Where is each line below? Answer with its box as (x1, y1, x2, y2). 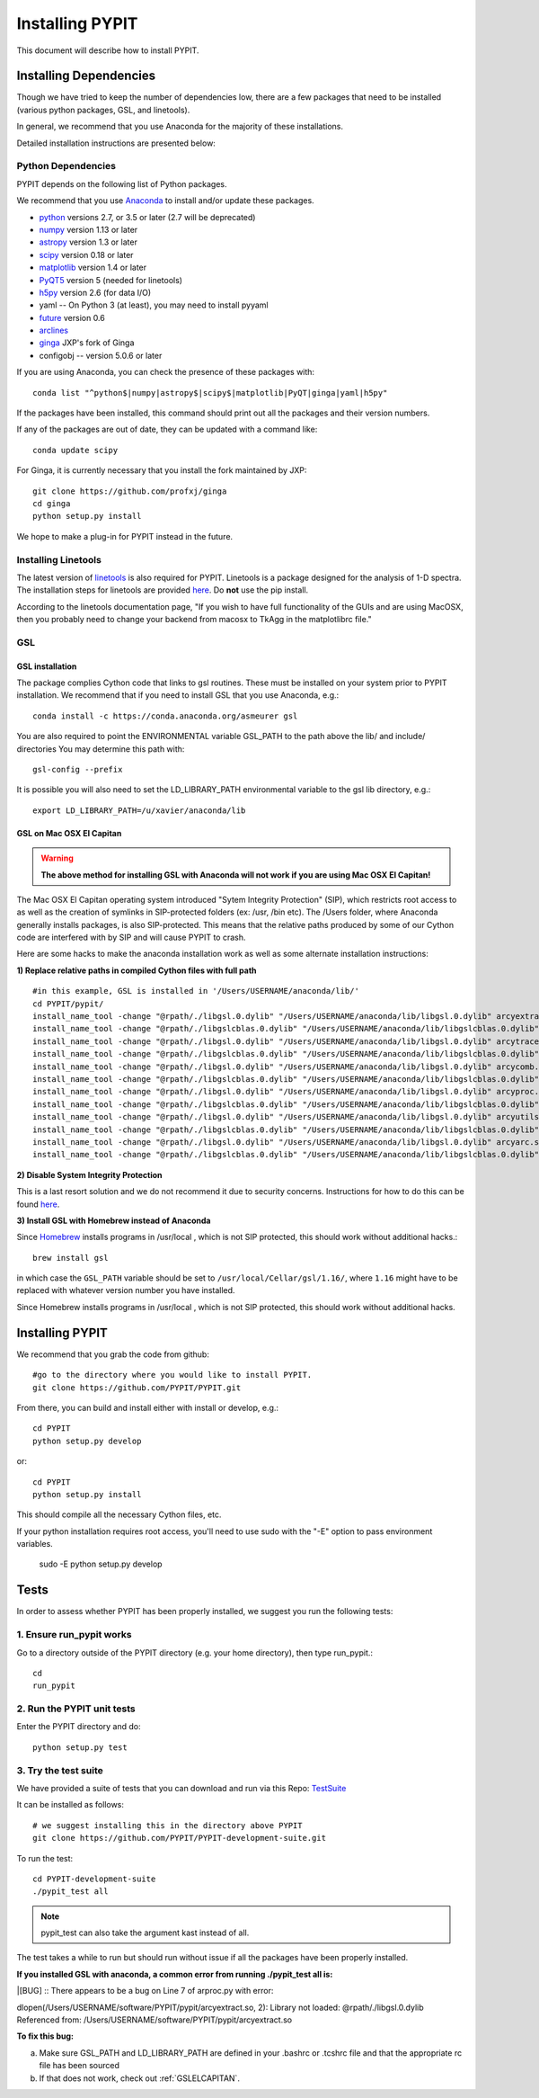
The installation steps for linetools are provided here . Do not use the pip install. (16, 585, 309, 595)
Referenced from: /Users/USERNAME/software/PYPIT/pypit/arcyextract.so (16, 2014, 292, 2025)
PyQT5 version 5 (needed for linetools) (39, 274, 183, 285)
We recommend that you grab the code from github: (16, 1349, 210, 1360)
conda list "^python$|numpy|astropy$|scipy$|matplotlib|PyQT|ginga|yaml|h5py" (32, 388, 388, 397)
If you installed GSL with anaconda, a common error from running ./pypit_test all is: (16, 1969, 333, 1979)
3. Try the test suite (16, 1763, 103, 1776)
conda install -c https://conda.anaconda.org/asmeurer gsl (32, 710, 298, 721)
